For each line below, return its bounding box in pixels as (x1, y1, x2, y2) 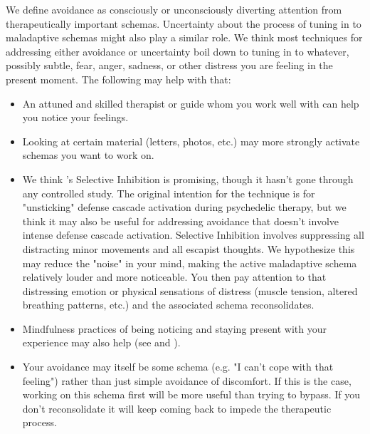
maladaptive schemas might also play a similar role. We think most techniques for (6, 30, 363, 45)
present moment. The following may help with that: (6, 71, 231, 86)
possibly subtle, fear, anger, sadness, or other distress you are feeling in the (6, 58, 333, 73)
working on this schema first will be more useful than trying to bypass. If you (22, 387, 361, 402)
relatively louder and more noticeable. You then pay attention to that (22, 269, 327, 284)
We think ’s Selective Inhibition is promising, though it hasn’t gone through (22, 171, 354, 186)
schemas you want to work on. (22, 148, 154, 162)
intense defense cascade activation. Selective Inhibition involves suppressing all (22, 227, 364, 242)
